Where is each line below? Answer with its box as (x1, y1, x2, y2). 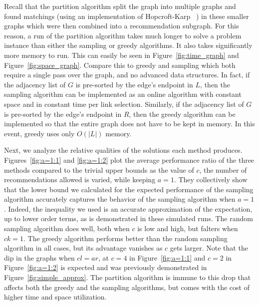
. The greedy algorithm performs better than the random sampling (23, 233, 228, 243)
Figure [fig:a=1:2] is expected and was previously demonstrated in (4, 262, 207, 273)
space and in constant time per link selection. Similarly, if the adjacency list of (4, 98, 244, 109)
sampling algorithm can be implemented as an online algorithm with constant (4, 89, 242, 99)
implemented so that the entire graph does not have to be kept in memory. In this (4, 118, 255, 129)
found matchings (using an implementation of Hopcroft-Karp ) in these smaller (4, 10, 249, 21)
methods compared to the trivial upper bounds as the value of (4, 164, 194, 175)
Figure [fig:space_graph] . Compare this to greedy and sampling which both (4, 59, 236, 70)
